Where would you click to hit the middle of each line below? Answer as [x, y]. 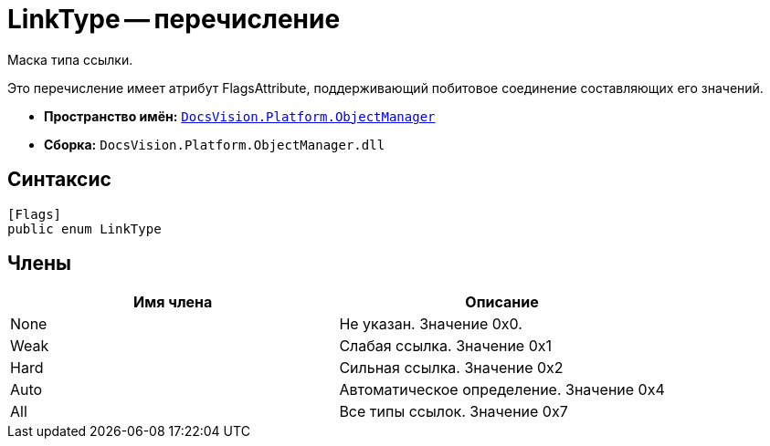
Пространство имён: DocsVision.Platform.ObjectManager [240, 116]
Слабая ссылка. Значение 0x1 [446, 346]
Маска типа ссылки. [70, 59]
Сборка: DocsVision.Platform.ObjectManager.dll [215, 144]
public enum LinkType [84, 228]
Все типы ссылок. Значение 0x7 [454, 412]
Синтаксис [59, 180]
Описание [502, 302]
